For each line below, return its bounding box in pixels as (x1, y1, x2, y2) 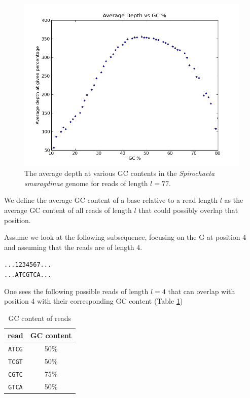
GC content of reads (8, 312, 72, 323)
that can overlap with (168, 285, 235, 296)
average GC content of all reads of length (4, 204, 132, 215)
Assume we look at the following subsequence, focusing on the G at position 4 (4, 232, 246, 242)
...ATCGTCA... (4, 271, 52, 278)
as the (224, 195, 243, 205)
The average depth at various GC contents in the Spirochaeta (24, 168, 215, 178)
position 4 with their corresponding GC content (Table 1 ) (4, 296, 183, 306)
